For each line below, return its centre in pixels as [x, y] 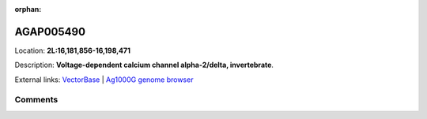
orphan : [28, 9]
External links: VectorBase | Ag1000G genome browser [104, 80]
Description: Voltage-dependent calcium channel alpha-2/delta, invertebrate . [144, 65]
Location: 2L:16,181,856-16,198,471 [72, 50]
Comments [36, 100]
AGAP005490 [50, 32]
